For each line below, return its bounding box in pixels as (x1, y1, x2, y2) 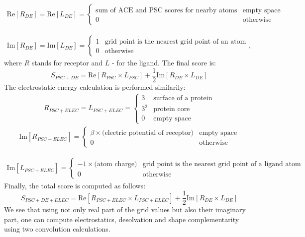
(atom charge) (94, 161, 137, 168)
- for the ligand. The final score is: (111, 58, 216, 68)
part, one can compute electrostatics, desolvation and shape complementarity (4, 214, 239, 224)
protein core (153, 106, 190, 113)
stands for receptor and (31, 58, 103, 68)
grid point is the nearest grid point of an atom (104, 38, 246, 46)
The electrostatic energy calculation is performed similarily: (4, 81, 186, 92)
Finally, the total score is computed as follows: (4, 180, 146, 190)
